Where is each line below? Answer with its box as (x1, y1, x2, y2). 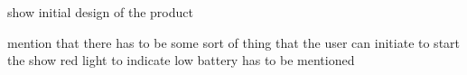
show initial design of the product (7, 3, 193, 21)
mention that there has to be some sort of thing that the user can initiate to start (7, 33, 461, 52)
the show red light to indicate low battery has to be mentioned (7, 51, 355, 70)
